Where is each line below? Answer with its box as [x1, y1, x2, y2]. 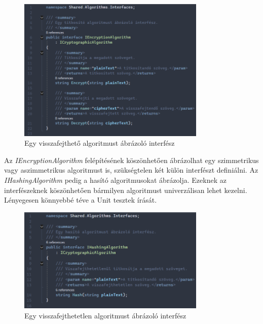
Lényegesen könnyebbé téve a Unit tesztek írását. [4, 195, 157, 205]
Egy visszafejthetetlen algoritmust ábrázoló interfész [24, 310, 186, 320]
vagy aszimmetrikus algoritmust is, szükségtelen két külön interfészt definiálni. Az [4, 165, 258, 175]
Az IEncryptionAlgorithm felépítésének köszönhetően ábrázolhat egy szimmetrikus [4, 154, 259, 165]
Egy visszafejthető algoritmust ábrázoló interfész [24, 138, 175, 148]
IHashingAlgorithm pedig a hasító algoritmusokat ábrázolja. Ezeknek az [4, 174, 227, 185]
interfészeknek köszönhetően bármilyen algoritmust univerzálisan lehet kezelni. [4, 184, 247, 195]
